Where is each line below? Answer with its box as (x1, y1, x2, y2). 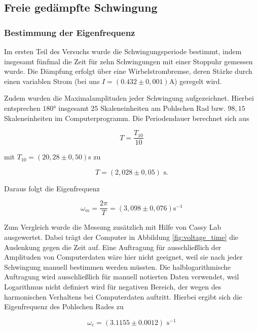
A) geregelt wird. (169, 75, 222, 86)
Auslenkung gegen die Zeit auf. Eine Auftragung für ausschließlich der (4, 241, 222, 252)
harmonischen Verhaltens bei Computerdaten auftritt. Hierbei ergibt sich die (4, 291, 242, 302)
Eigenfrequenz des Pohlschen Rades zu (4, 301, 124, 312)
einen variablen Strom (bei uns (4, 75, 100, 86)
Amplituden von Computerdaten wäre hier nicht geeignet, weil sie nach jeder (4, 252, 243, 262)
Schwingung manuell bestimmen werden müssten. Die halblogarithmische (4, 261, 231, 272)
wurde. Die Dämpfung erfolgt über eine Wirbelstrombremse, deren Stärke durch (4, 66, 252, 76)
